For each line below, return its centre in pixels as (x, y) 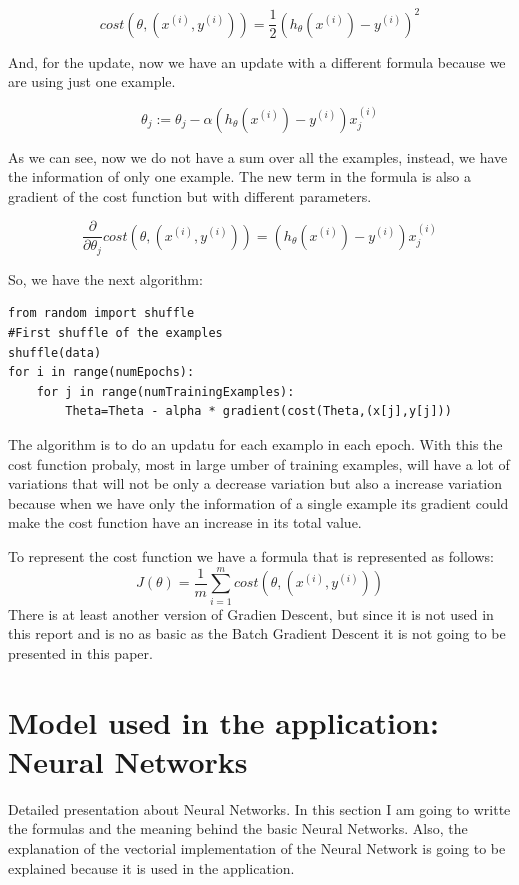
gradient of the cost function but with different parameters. (190, 195)
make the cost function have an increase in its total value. (185, 522)
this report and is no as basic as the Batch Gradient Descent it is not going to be (257, 633)
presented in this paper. (80, 652)
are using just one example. (92, 81)
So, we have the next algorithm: (105, 278)
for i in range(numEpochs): (101, 372)
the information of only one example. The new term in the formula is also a (240, 176)
